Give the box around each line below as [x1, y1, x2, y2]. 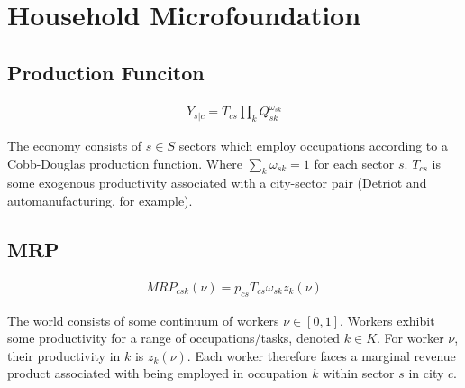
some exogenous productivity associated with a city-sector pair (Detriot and [7, 173, 427, 192]
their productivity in [7, 346, 121, 365]
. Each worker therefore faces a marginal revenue [187, 346, 456, 365]
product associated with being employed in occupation [7, 364, 308, 383]
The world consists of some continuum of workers [7, 310, 279, 329]
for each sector [314, 153, 395, 172]
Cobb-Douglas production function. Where [7, 153, 242, 172]
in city [408, 364, 444, 383]
